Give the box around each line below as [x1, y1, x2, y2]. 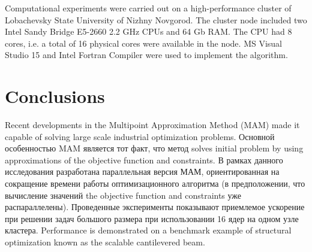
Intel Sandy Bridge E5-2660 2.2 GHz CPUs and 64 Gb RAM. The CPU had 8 [5, 25, 292, 38]
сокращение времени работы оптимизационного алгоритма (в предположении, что [5, 177, 305, 190]
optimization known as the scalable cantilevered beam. [5, 236, 205, 248]
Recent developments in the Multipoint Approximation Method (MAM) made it [5, 119, 300, 131]
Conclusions [5, 84, 105, 108]
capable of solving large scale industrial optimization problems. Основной [5, 130, 275, 142]
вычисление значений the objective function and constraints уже [5, 189, 242, 201]
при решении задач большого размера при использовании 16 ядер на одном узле [5, 212, 299, 224]
